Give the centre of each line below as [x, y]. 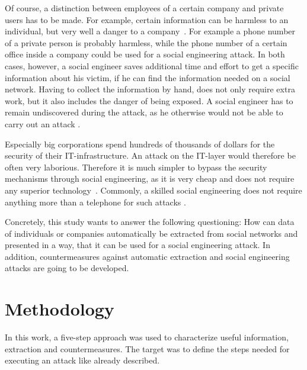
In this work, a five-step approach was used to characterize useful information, [147, 337]
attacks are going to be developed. [67, 268]
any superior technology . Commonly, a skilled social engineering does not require [153, 190]
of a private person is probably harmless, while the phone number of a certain [146, 42]
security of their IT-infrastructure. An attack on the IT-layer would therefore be [150, 155]
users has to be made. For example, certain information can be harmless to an [147, 19]
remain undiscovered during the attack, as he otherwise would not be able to [144, 112]
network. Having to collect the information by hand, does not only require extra [150, 89]
